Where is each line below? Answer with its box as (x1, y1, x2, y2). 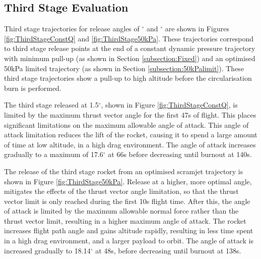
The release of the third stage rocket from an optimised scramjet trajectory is (4, 166, 243, 176)
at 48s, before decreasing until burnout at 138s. (95, 245, 241, 255)
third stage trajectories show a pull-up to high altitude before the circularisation (4, 73, 252, 83)
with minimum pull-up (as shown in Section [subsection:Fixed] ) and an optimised (4, 53, 255, 63)
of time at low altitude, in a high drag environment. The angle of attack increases (4, 139, 256, 149)
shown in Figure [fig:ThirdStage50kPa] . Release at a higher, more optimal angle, (4, 176, 252, 186)
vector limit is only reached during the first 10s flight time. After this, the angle (4, 195, 250, 206)
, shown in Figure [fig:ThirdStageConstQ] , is (101, 99, 238, 110)
